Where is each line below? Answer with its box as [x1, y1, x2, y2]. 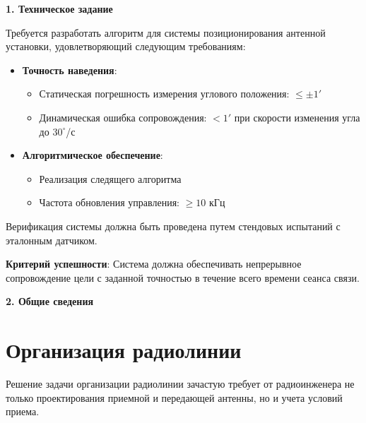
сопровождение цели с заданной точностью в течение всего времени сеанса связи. [6, 270, 360, 285]
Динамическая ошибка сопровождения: [39, 109, 207, 124]
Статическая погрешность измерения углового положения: [39, 86, 290, 101]
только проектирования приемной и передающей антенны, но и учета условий [6, 390, 343, 405]
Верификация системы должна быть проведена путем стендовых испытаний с [6, 218, 341, 233]
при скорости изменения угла [234, 109, 360, 124]
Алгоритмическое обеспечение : [22, 148, 163, 162]
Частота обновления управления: [39, 195, 180, 210]
